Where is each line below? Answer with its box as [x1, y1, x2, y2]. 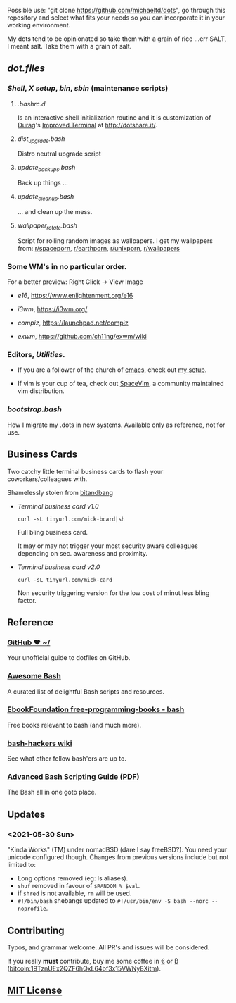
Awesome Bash [7, 671, 61, 681]
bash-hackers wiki [7, 738, 72, 748]
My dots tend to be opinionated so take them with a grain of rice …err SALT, [7, 35, 227, 43]
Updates [7, 808, 46, 820]
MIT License [7, 985, 63, 997]
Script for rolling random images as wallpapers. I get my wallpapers [17, 236, 213, 245]
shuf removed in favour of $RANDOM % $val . [17, 882, 140, 890]
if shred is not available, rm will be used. [17, 889, 132, 897]
